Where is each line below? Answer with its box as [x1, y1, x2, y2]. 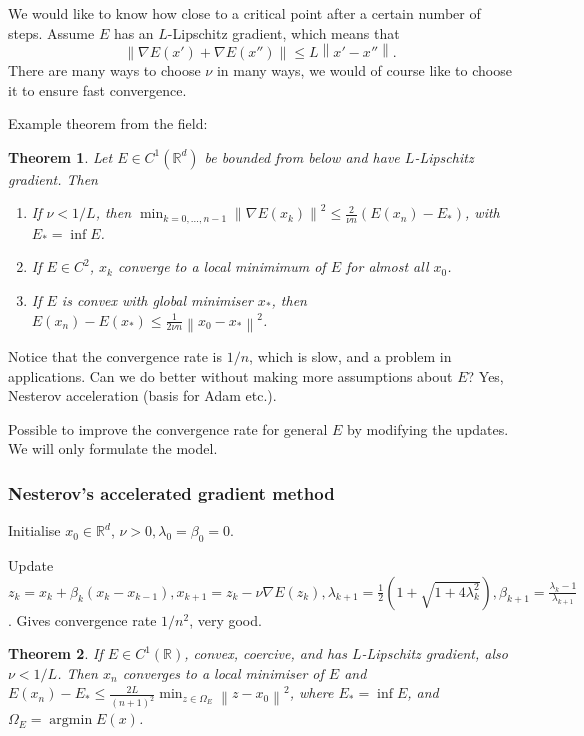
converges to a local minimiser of [122, 662, 324, 683]
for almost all [346, 256, 429, 277]
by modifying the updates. [347, 418, 509, 439]
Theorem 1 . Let [8, 146, 113, 167]
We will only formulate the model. [8, 438, 218, 459]
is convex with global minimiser [61, 289, 253, 310]
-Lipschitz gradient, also [361, 643, 508, 664]
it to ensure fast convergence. [8, 79, 187, 100]
